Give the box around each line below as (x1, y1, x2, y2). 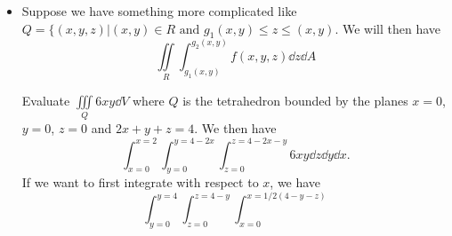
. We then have (194, 119, 277, 138)
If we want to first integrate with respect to (21, 173, 259, 192)
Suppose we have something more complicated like (21, 2, 297, 20)
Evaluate (21, 91, 70, 110)
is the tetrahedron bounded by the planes (182, 91, 408, 110)
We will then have (342, 19, 441, 37)
